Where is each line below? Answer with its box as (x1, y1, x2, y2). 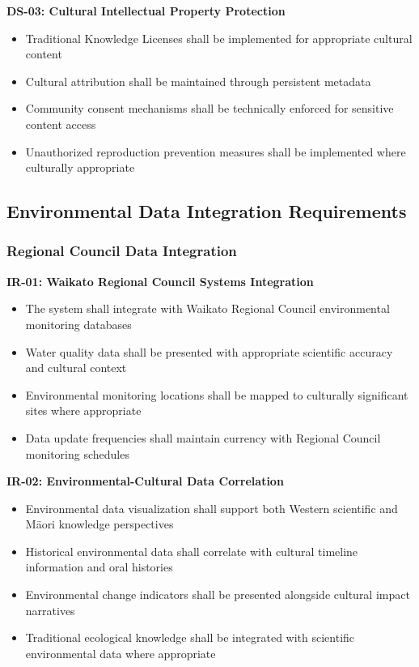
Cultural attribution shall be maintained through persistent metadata (25, 72, 371, 89)
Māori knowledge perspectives (25, 515, 174, 532)
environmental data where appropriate (25, 644, 216, 661)
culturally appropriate (25, 159, 135, 176)
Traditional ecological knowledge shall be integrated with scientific (25, 629, 355, 646)
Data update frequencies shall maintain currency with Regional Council (25, 429, 381, 446)
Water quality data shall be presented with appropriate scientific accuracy (25, 343, 393, 360)
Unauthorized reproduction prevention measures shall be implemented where (25, 143, 406, 160)
